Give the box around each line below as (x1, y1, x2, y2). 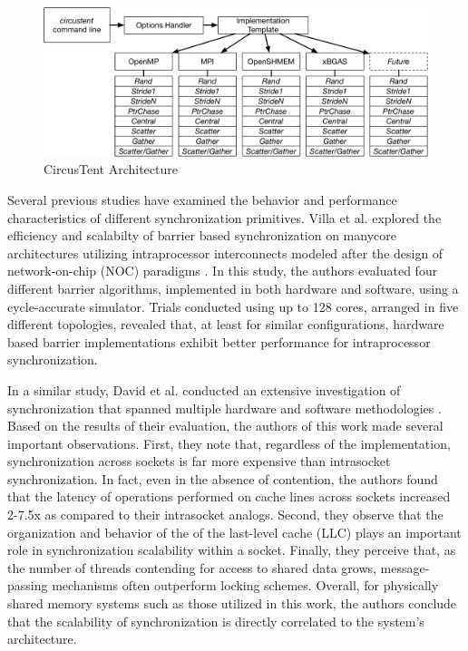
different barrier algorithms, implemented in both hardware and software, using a (7, 278, 459, 297)
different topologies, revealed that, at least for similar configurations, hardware (7, 315, 444, 334)
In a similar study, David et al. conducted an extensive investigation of (7, 380, 401, 399)
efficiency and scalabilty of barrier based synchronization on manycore (7, 226, 396, 245)
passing (7, 576, 48, 595)
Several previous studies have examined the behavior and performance (7, 189, 397, 209)
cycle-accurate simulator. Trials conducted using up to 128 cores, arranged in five (7, 296, 459, 316)
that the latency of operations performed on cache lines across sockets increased (7, 487, 451, 506)
